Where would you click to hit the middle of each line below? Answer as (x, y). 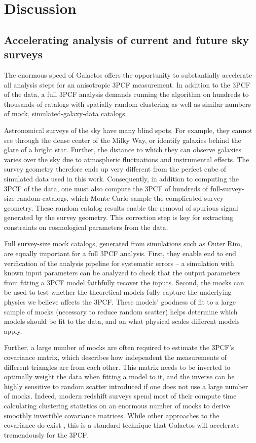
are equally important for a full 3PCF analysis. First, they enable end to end (120, 253)
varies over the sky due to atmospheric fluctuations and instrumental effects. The (127, 159)
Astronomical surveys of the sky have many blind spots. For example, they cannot (128, 130)
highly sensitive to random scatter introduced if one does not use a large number (126, 386)
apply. (13, 331)
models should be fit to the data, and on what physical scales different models (122, 321)
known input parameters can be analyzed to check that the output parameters (122, 273)
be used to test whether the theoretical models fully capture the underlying (118, 292)
